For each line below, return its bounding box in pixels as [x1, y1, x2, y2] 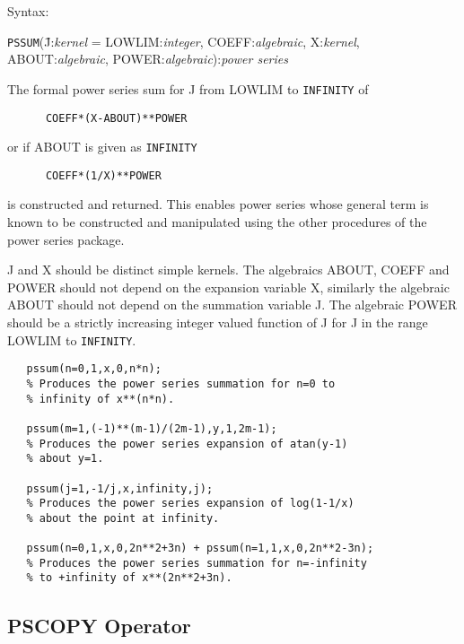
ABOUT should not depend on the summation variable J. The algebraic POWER [7, 295, 457, 314]
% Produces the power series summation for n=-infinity [26, 556, 367, 570]
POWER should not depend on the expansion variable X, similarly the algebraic [7, 277, 450, 296]
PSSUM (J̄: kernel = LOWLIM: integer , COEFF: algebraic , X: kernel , [7, 31, 360, 50]
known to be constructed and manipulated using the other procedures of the [7, 213, 427, 231]
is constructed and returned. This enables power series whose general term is [7, 195, 429, 213]
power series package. [7, 230, 125, 248]
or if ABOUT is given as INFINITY [7, 137, 197, 156]
